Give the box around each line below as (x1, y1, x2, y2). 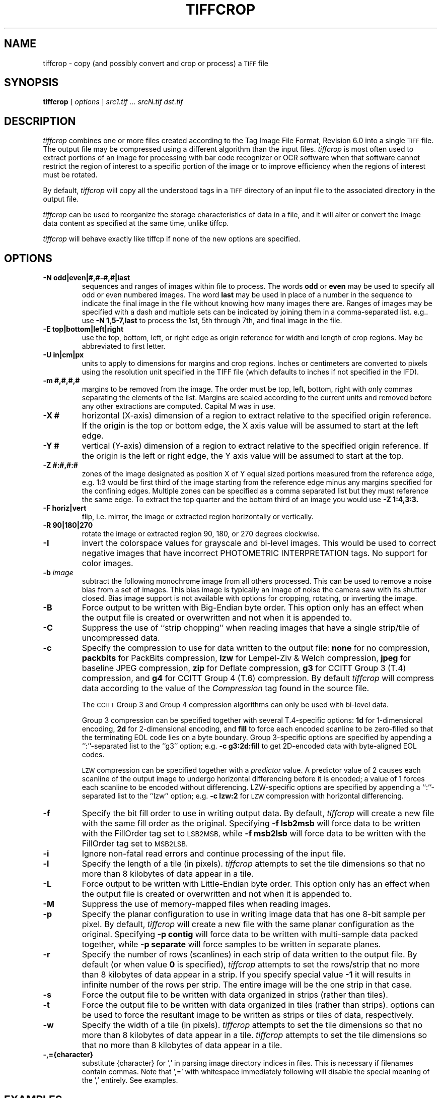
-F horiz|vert (43, 504, 87, 513)
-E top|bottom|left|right (43, 325, 124, 334)
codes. (82, 750, 105, 759)
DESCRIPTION (4, 114, 76, 128)
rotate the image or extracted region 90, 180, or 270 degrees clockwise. (82, 529, 320, 538)
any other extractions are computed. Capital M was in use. (82, 402, 275, 411)
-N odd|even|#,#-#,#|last (43, 273, 130, 282)
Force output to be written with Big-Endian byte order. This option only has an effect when (82, 602, 424, 613)
